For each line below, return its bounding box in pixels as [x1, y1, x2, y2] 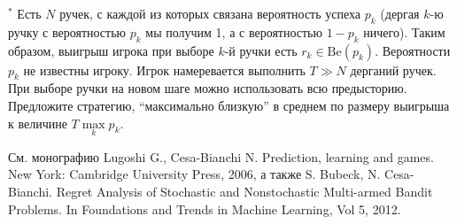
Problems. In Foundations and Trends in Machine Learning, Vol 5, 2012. [8, 199, 401, 218]
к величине [8, 113, 67, 132]
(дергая [380, 4, 420, 22]
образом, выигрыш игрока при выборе [8, 41, 214, 59]
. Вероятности [375, 41, 451, 59]
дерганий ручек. [350, 60, 437, 79]
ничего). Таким [363, 22, 445, 41]
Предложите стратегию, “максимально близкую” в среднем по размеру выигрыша [8, 96, 450, 114]
